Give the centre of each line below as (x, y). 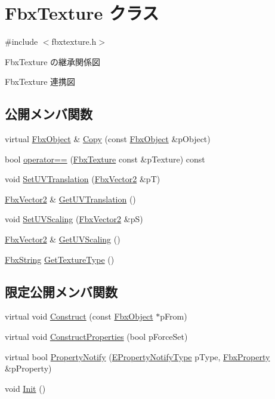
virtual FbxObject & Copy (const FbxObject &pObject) (108, 139)
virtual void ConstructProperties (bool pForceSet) (96, 337)
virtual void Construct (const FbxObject (79, 316)
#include (21, 42)
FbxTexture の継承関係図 (53, 61)
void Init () (25, 388)
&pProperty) (28, 368)
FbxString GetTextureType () (60, 259)
